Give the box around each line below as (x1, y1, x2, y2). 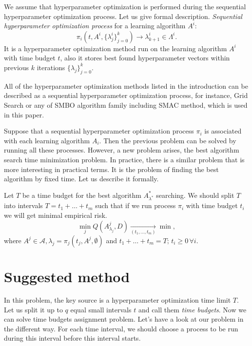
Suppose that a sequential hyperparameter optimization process (4, 126, 194, 136)
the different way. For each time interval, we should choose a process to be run (4, 323, 238, 333)
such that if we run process (95, 200, 176, 211)
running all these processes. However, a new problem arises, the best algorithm (4, 145, 239, 155)
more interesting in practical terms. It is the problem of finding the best (4, 164, 219, 174)
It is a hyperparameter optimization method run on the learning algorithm (4, 43, 227, 53)
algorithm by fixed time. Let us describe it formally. (4, 173, 159, 184)
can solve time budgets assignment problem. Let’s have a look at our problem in (4, 314, 244, 324)
